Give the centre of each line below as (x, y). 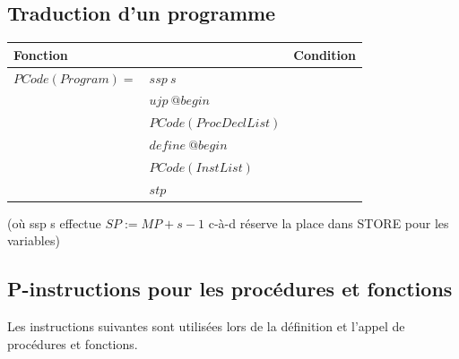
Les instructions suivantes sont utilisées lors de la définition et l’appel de (206, 326)
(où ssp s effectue (54, 222)
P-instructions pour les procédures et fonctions (230, 289)
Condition (325, 54)
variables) (34, 240)
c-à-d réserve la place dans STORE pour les (329, 222)
